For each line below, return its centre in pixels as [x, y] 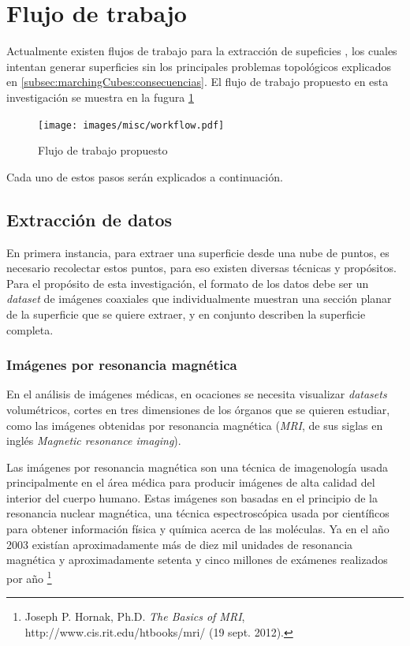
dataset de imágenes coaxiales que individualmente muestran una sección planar [199, 299]
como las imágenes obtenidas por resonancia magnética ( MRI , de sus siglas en [195, 425]
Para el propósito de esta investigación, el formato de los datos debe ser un [188, 283]
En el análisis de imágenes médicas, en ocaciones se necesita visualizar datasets [197, 394]
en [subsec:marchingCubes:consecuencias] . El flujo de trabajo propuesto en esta [198, 82]
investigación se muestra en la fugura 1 [100, 97]
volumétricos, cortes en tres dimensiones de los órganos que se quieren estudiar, [198, 409]
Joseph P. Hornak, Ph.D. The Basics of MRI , [135, 616]
